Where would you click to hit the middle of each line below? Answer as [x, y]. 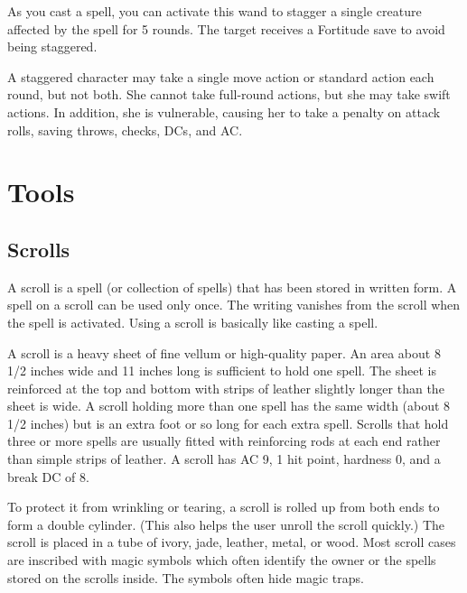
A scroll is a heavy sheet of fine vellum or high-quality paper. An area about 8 [224, 352]
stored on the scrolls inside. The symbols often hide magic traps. [186, 577]
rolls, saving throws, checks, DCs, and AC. [125, 130]
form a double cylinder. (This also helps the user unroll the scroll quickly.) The [226, 524]
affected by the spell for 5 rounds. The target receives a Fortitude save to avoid [226, 28]
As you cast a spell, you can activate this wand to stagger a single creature [215, 11]
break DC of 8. [48, 476]
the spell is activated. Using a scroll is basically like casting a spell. [193, 322]
